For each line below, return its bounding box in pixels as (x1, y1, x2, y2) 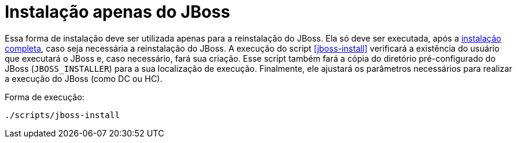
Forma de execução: (5, 91, 85, 102)
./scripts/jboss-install (5, 110, 120, 120)
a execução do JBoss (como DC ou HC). (5, 73, 163, 84)
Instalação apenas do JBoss (5, 2, 230, 22)
